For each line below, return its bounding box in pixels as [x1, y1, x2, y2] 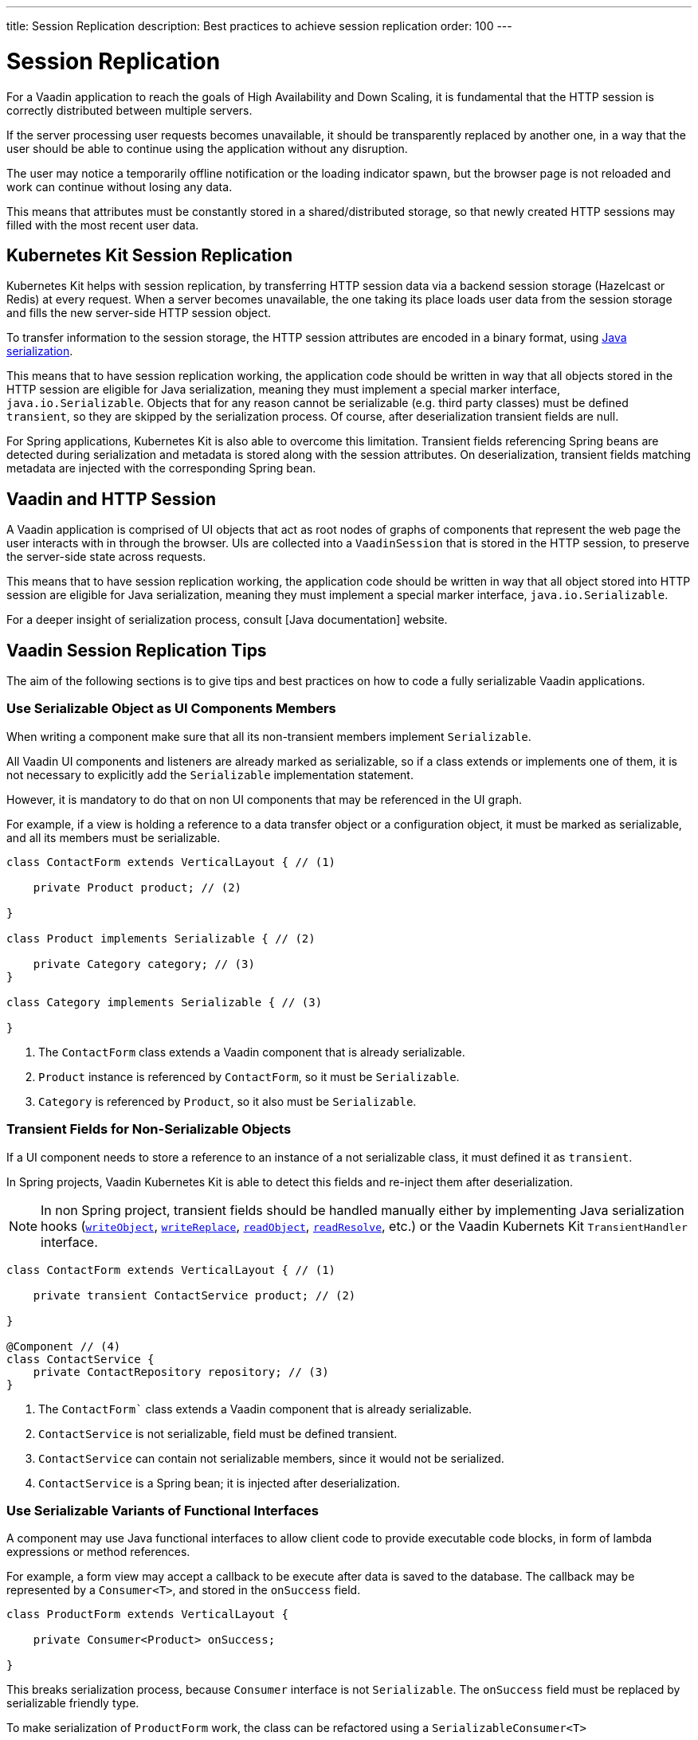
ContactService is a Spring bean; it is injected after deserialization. [38, 1475, 401, 1490]
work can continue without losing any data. [6, 179, 233, 194]
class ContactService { [6, 1352, 155, 1366]
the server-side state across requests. [6, 550, 206, 564]
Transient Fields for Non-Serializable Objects [6, 1121, 292, 1138]
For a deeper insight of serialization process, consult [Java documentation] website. [6, 613, 448, 627]
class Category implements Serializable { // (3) [6, 995, 323, 1009]
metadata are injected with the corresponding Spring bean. [6, 461, 316, 476]
